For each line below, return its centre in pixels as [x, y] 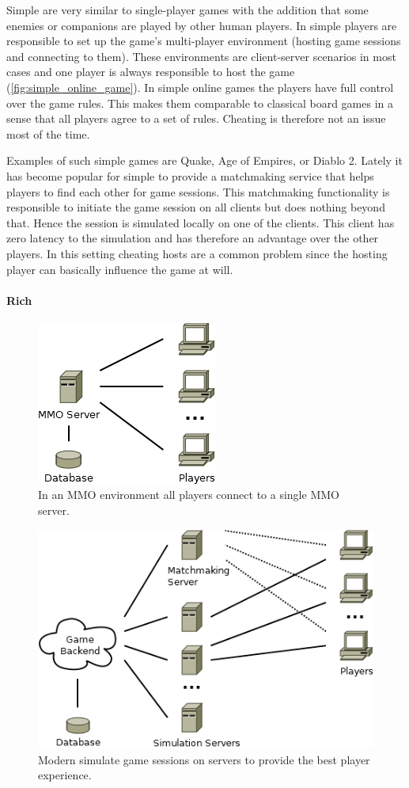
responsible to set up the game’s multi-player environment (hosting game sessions [204, 41]
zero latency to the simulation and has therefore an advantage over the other [193, 238]
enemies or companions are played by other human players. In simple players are [202, 25]
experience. [65, 775]
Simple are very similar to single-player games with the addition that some [187, 10]
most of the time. [48, 133]
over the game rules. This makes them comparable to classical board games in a [200, 103]
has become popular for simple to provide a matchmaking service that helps [190, 175]
